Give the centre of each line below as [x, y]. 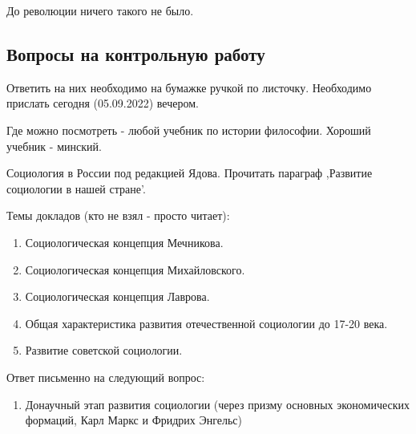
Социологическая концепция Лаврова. [117, 296]
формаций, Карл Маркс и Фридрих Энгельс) [134, 420]
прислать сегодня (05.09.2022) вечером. [103, 103]
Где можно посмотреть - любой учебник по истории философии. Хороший [189, 130]
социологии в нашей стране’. [76, 188]
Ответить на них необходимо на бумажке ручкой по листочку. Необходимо [189, 87]
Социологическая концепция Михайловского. [135, 269]
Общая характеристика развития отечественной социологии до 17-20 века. [206, 323]
